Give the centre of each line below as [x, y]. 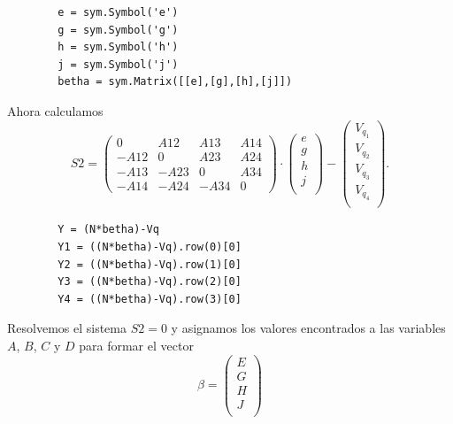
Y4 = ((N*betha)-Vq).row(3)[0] [150, 299]
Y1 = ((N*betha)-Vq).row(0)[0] [150, 247]
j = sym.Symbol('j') [118, 64]
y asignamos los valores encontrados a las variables [308, 328]
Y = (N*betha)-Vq [108, 230]
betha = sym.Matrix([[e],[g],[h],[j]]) [175, 82]
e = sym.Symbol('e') [118, 12]
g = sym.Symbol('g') [118, 30]
